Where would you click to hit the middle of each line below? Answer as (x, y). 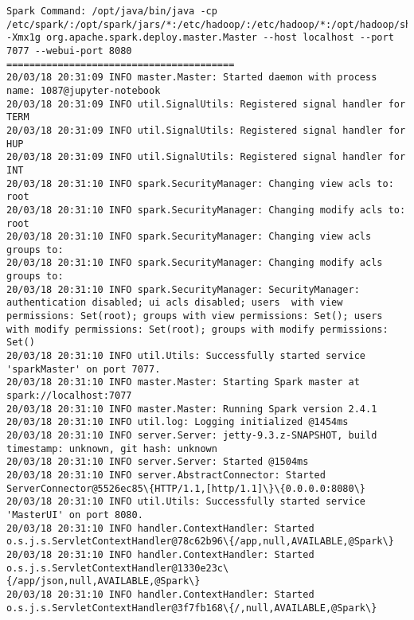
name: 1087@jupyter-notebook (84, 90)
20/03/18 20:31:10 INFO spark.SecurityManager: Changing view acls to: (200, 183)
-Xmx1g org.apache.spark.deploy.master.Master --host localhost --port (200, 38)
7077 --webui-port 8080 (69, 51)
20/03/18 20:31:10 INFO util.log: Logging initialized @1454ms (178, 422)
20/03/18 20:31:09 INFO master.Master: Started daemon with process (192, 78)
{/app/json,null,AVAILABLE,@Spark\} (103, 581)
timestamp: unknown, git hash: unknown (112, 448)
